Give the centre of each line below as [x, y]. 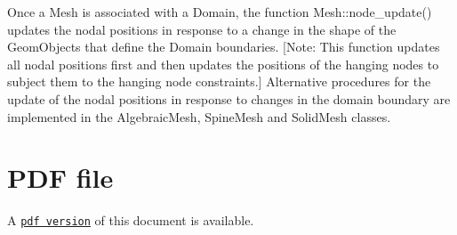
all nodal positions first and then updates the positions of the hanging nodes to [223, 64]
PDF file [60, 178]
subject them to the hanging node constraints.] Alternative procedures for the [219, 81]
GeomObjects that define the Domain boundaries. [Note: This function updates [224, 47]
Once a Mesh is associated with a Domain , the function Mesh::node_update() [220, 12]
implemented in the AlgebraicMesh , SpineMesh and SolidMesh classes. [199, 116]
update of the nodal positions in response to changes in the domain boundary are [229, 98]
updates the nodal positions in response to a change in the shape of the [202, 29]
